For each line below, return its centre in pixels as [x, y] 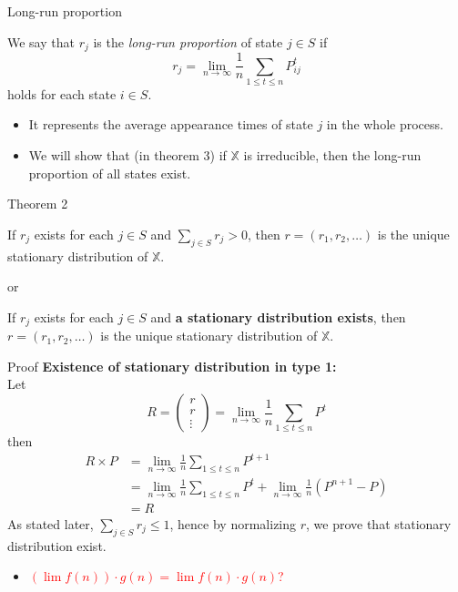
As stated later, [51, 523]
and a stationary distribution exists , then [278, 316]
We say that [41, 41]
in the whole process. [385, 124]
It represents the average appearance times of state [171, 124]
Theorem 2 [38, 204]
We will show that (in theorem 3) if [127, 155]
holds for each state [62, 93]
